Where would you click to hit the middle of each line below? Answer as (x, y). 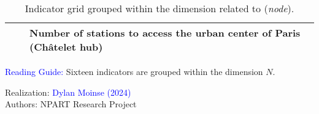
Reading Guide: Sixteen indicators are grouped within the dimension (134, 71)
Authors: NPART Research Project (71, 104)
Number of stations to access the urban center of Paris (165, 33)
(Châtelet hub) (66, 47)
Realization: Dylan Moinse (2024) (68, 92)
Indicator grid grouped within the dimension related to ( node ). (159, 8)
